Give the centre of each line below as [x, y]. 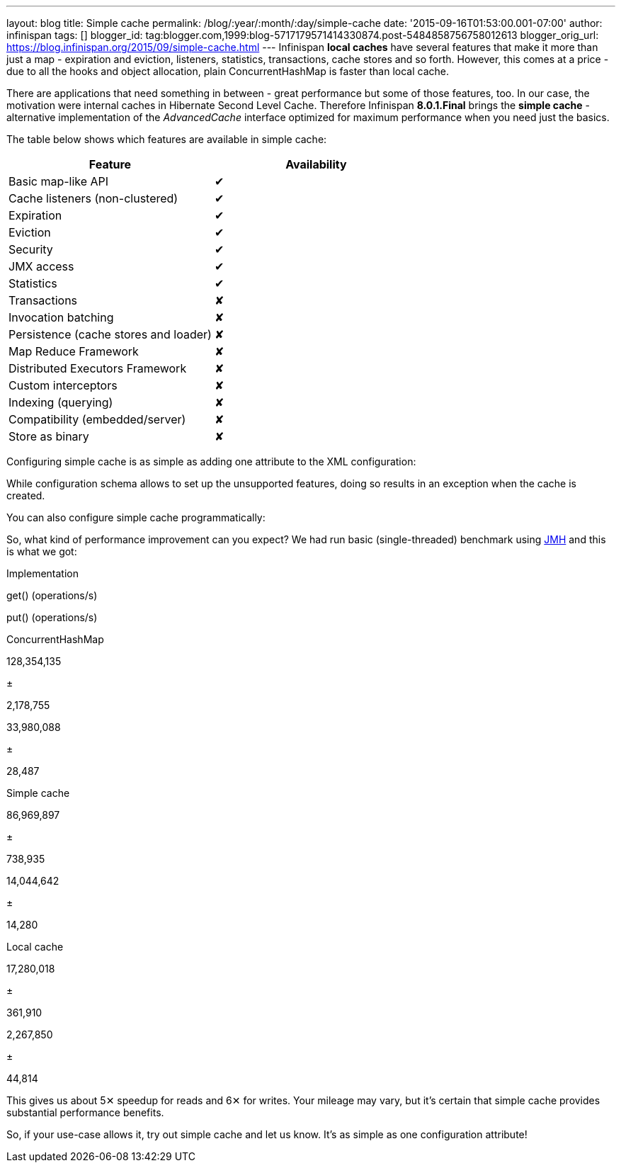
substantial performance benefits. [85, 1112]
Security [31, 249]
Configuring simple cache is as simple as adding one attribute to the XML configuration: [211, 461]
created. [26, 495]
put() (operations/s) [52, 617]
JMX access [41, 266]
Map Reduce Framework [74, 351]
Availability [316, 164]
